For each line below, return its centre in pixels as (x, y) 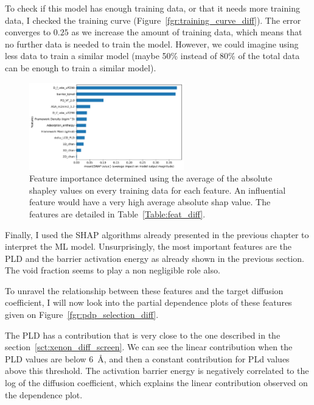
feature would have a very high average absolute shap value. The (150, 202)
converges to (28, 32)
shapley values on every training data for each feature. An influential (158, 190)
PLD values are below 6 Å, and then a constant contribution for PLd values (147, 358)
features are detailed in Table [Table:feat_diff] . (117, 213)
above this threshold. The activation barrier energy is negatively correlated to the (157, 371)
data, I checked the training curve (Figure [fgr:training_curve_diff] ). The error (153, 20)
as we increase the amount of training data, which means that (187, 32)
